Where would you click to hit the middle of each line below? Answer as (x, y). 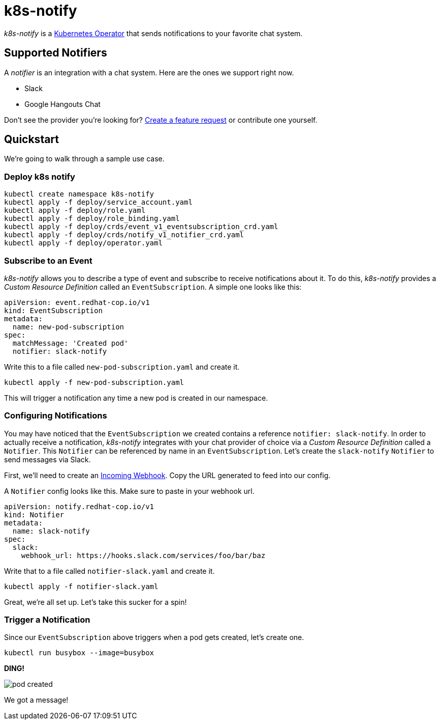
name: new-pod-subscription (68, 327)
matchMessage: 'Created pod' (70, 343)
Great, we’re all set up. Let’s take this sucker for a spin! (96, 602)
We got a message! (36, 700)
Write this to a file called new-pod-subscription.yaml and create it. (122, 367)
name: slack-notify (51, 531)
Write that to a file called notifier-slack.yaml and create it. (109, 571)
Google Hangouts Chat (62, 104)
